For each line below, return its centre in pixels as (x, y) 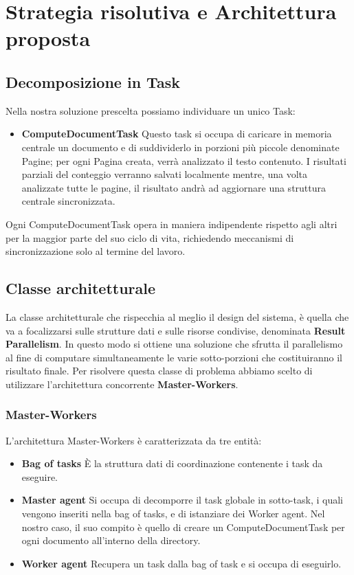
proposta (48, 38)
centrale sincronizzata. (68, 201)
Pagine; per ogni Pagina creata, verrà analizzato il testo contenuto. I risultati (184, 160)
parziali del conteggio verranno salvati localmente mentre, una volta (164, 174)
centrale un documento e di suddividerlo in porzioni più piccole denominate (180, 147)
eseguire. (40, 476)
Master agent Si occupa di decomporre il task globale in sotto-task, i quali (182, 500)
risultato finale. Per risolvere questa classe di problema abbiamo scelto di (159, 371)
